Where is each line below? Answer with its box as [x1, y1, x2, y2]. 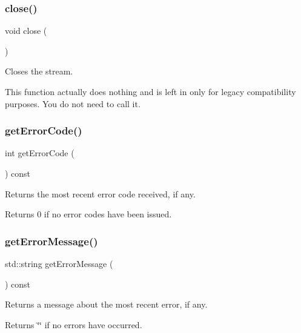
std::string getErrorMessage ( [5, 257, 113, 269]
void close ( [5, 24, 47, 37]
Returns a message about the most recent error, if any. [5, 298, 208, 311]
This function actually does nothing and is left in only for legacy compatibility [5, 85, 296, 97]
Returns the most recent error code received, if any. [5, 187, 196, 200]
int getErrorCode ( [5, 147, 74, 159]
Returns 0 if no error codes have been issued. [5, 208, 172, 220]
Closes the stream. [5, 65, 73, 77]
